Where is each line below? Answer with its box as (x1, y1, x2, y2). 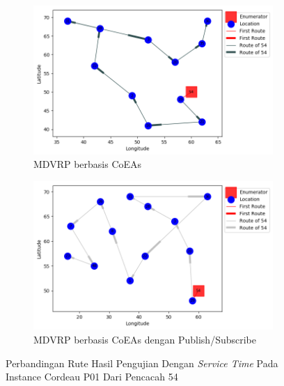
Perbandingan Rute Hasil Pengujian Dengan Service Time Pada (6, 355, 278, 370)
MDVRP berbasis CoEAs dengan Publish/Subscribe (33, 332, 256, 347)
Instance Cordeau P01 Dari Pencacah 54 (6, 369, 178, 384)
